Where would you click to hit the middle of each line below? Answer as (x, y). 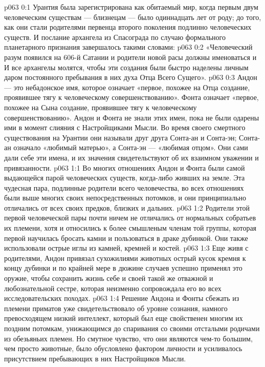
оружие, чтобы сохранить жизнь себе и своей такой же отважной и (109, 278)
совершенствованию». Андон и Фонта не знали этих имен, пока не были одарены (132, 117)
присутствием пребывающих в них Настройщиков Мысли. (95, 358)
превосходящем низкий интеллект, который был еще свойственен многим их (124, 318)
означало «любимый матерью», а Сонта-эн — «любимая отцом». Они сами (131, 147)
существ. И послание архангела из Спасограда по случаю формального (115, 37)
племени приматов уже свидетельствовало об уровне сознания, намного (116, 308)
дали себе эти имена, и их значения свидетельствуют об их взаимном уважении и (131, 157)
